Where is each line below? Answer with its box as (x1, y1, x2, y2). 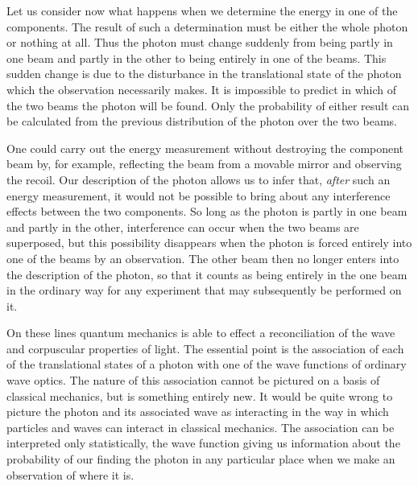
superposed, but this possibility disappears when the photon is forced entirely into (6, 234, 412, 251)
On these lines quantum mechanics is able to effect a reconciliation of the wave (6, 324, 395, 341)
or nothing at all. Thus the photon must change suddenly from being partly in (6, 34, 393, 51)
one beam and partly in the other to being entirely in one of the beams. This (6, 49, 387, 66)
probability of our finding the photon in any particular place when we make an (6, 451, 395, 467)
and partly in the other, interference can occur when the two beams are (6, 218, 359, 235)
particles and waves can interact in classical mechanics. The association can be (6, 418, 395, 435)
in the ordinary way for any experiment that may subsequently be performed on (6, 282, 402, 299)
